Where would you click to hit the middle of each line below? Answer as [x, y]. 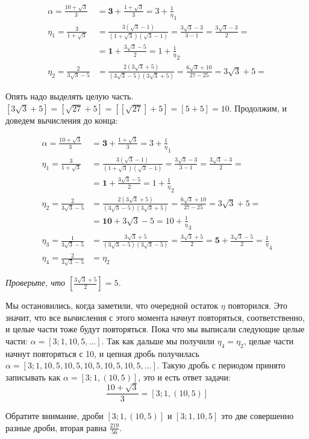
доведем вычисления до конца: [62, 120]
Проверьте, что [36, 283]
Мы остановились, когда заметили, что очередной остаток [112, 305]
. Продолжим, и [258, 108]
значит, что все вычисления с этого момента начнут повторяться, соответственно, [155, 317]
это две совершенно [257, 416]
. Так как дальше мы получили [158, 340]
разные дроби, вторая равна [56, 427]
